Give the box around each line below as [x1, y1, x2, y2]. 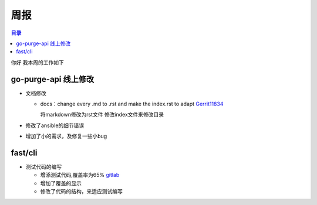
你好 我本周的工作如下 [11, 59, 64, 66]
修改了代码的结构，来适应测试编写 [40, 188, 123, 195]
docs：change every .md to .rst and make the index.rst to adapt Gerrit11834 [40, 100, 224, 108]
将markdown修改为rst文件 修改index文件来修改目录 [40, 111, 164, 118]
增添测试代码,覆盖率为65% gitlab [40, 172, 120, 179]
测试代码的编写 [25, 163, 62, 170]
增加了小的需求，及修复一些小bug [25, 132, 107, 140]
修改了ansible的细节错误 [25, 122, 85, 129]
